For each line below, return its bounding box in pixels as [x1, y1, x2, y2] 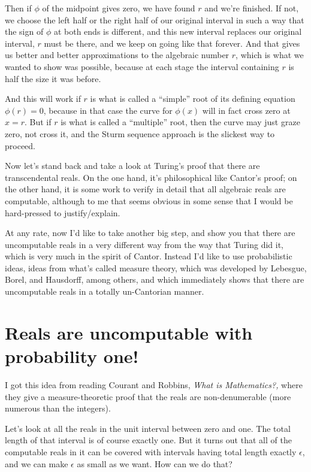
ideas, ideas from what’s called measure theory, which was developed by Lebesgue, [5, 261, 307, 274]
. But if [25, 116, 52, 128]
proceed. [5, 139, 35, 152]
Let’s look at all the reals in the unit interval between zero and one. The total [5, 422, 291, 434]
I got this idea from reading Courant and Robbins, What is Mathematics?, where [5, 378, 303, 391]
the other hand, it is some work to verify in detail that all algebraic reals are [5, 183, 286, 195]
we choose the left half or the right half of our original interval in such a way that [5, 13, 304, 26]
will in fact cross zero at [202, 104, 291, 116]
